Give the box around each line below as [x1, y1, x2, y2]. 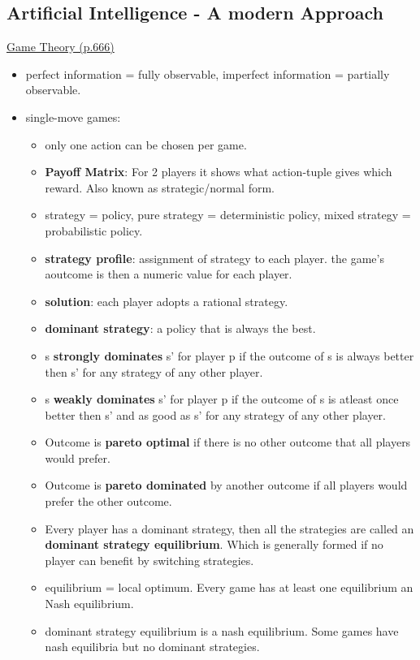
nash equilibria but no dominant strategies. [45, 638, 260, 655]
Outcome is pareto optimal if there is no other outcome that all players [45, 434, 411, 451]
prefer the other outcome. [45, 493, 172, 510]
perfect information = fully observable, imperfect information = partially [25, 65, 390, 82]
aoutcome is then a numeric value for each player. [45, 265, 292, 283]
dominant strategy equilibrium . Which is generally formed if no [45, 536, 383, 553]
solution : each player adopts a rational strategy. [45, 292, 288, 309]
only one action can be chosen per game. [45, 136, 247, 153]
